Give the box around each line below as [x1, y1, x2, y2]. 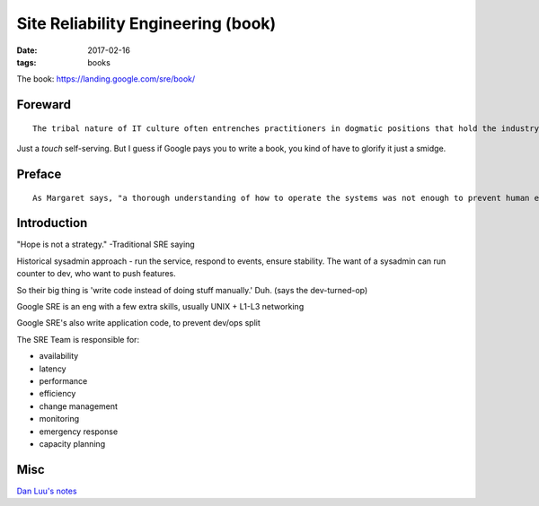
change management [39, 400, 119, 412]
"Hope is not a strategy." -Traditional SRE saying [16, 239, 195, 250]
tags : [16, 57, 37, 67]
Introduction [16, 215, 88, 231]
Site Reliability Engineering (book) [16, 13, 277, 33]
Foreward [16, 97, 72, 112]
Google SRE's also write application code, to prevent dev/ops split [16, 318, 261, 328]
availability [39, 351, 79, 362]
